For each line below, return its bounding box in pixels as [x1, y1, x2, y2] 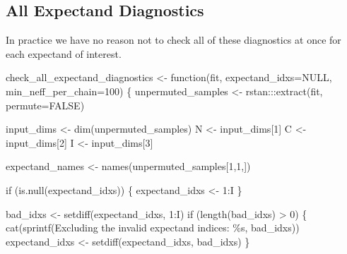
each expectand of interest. [6, 46, 122, 61]
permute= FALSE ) [6, 97, 85, 112]
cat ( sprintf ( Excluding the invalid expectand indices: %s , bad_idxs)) [6, 220, 300, 235]
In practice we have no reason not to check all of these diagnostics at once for [6, 32, 341, 47]
